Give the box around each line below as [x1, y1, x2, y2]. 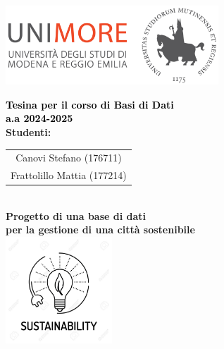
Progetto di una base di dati [6, 208, 147, 223]
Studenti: [6, 124, 51, 139]
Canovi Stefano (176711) [15, 150, 122, 165]
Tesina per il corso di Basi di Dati [6, 97, 174, 111]
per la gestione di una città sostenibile [6, 222, 195, 237]
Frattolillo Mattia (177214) [11, 168, 127, 183]
